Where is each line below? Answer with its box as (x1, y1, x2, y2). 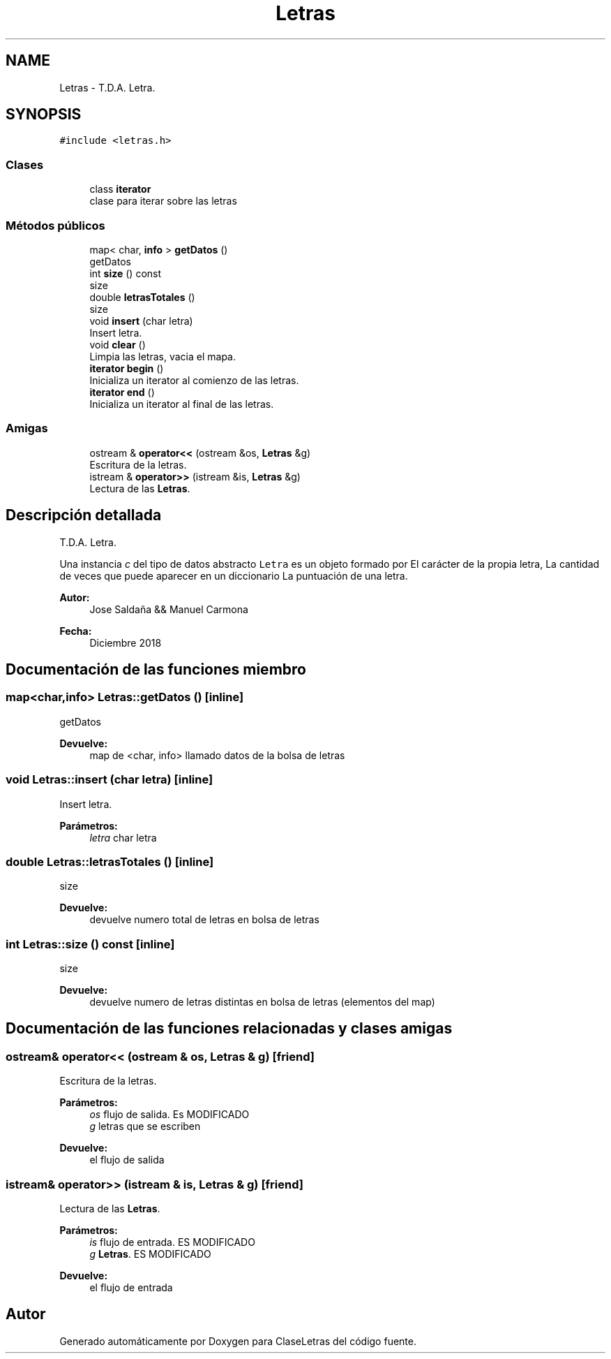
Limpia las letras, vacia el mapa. (89, 350, 236, 362)
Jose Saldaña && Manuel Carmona (89, 603, 248, 615)
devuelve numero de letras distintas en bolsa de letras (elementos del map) (89, 996, 435, 1008)
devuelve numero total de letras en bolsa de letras (89, 913, 319, 926)
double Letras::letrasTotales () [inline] (6, 854, 214, 869)
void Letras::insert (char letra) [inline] (6, 772, 213, 787)
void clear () (89, 338, 146, 351)
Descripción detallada (6, 506, 162, 524)
